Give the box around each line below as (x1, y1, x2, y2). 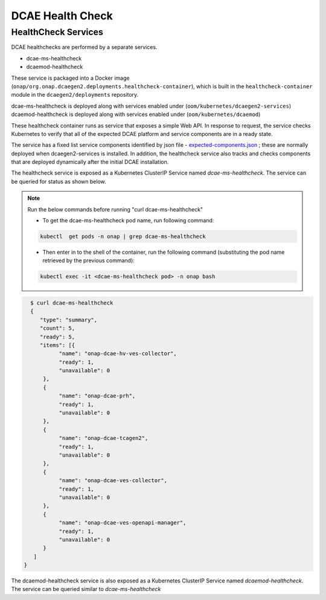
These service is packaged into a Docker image (11, 74, 130, 82)
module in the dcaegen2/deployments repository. (11, 91, 139, 98)
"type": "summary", (39, 316, 98, 323)
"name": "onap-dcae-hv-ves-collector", (59, 350, 177, 357)
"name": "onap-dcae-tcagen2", (59, 435, 149, 442)
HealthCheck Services (11, 27, 104, 37)
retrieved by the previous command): (42, 257, 135, 264)
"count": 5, (39, 325, 75, 332)
